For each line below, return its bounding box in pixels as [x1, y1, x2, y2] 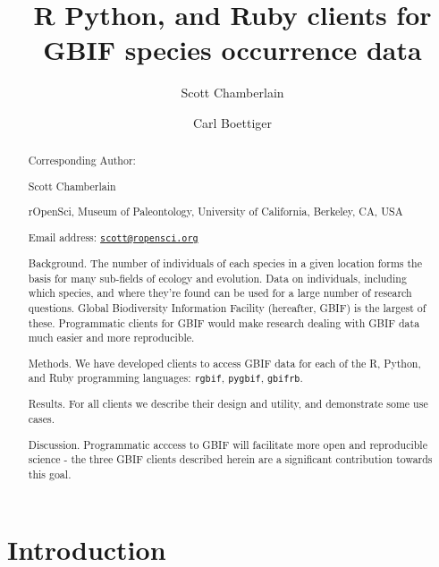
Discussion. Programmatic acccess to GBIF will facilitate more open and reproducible [28, 436, 427, 452]
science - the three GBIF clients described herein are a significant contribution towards [28, 452, 433, 467]
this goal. [28, 467, 72, 481]
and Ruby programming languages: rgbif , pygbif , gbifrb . [28, 370, 303, 385]
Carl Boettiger [192, 113, 273, 131]
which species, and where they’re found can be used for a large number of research [28, 285, 412, 300]
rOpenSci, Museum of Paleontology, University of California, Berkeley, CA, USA [28, 204, 403, 219]
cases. [28, 411, 55, 427]
